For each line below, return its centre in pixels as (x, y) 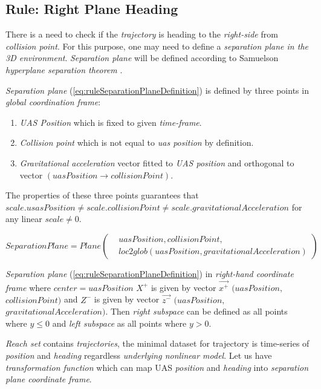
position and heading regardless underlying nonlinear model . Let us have (139, 355)
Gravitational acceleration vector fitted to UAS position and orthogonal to (157, 162)
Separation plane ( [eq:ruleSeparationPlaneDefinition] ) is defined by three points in (157, 90)
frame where (28, 287)
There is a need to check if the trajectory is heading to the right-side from (142, 34)
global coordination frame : (53, 102)
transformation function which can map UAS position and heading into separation (157, 367)
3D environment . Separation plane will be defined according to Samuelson (142, 58)
